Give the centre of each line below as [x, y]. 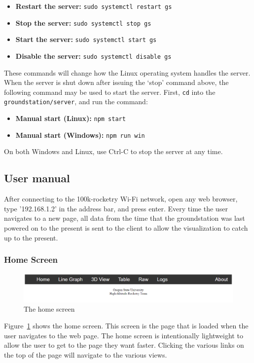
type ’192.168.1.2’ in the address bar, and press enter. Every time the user [116, 208]
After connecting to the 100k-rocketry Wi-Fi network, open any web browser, [121, 199]
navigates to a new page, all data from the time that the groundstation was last [125, 218]
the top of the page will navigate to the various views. [86, 354]
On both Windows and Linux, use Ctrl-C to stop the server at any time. [113, 151]
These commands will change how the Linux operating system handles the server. [127, 72]
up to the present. [31, 237]
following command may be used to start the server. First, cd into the [110, 92]
